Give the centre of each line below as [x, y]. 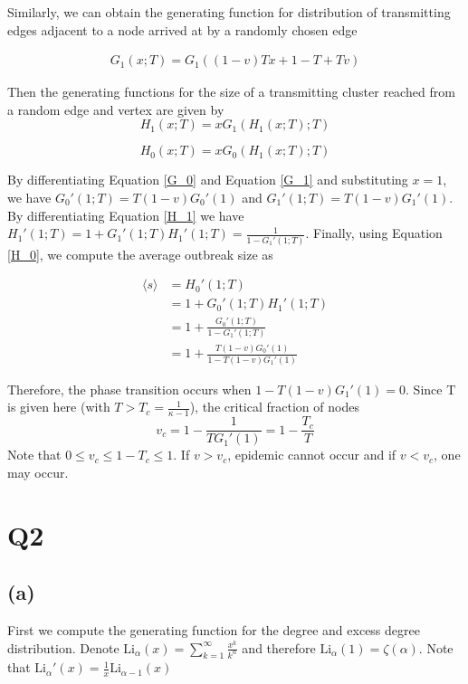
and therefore [279, 647]
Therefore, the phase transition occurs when [129, 389]
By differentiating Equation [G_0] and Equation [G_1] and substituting [208, 180]
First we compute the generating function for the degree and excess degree [214, 630]
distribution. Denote [63, 647]
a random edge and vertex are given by [116, 109]
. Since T [431, 389]
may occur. [38, 472]
